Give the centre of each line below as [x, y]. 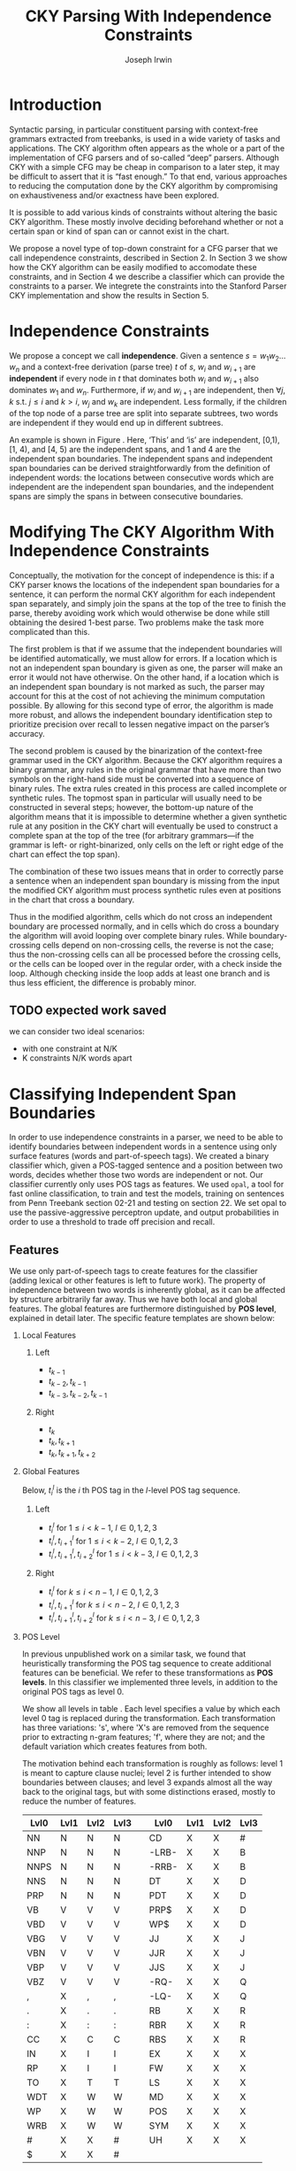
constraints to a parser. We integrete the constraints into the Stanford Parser [148, 286]
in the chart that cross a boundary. [72, 900]
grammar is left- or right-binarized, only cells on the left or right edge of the [147, 845]
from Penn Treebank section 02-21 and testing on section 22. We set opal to [148, 1203]
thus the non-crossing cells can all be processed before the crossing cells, [145, 954]
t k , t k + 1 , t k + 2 [72, 1453]
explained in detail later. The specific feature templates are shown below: [142, 1318]
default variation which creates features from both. [114, 1747]
